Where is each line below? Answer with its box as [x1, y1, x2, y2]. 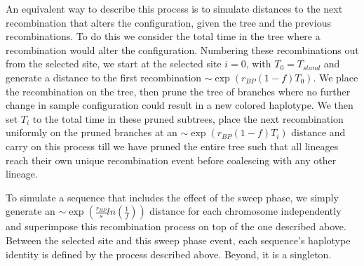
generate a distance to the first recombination [6, 69, 202, 84]
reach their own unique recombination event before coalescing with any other [6, 152, 337, 167]
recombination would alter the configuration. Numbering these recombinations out [6, 42, 359, 57]
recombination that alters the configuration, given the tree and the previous [6, 15, 331, 29]
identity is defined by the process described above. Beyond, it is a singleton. [6, 246, 332, 261]
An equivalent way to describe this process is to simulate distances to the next [6, 1, 343, 15]
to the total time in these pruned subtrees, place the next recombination [32, 111, 344, 126]
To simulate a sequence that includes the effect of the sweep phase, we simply [6, 189, 339, 204]
